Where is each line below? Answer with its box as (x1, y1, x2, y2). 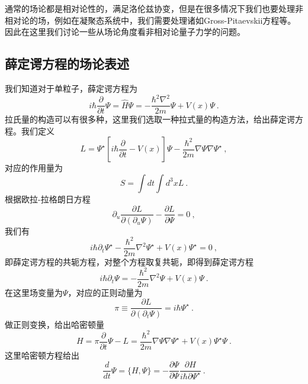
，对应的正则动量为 (68, 286, 143, 298)
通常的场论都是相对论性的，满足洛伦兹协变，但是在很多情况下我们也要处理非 (5, 2, 303, 14)
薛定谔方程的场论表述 (5, 54, 129, 73)
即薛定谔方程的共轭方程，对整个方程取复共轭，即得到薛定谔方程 (5, 255, 254, 267)
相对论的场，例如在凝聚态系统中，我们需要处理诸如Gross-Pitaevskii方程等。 (5, 14, 296, 26)
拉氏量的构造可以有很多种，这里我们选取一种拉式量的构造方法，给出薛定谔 (5, 113, 295, 125)
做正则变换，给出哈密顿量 (5, 318, 104, 330)
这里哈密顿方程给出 (5, 348, 79, 361)
